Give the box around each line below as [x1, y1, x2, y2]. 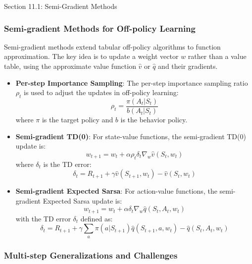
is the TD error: [43, 158, 92, 169]
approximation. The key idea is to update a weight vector [4, 51, 179, 61]
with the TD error [15, 213, 71, 223]
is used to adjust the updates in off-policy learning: [24, 87, 179, 98]
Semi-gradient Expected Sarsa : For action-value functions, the [15, 186, 217, 196]
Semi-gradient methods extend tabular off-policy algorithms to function [4, 41, 221, 52]
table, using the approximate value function [4, 61, 136, 71]
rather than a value [188, 51, 247, 61]
